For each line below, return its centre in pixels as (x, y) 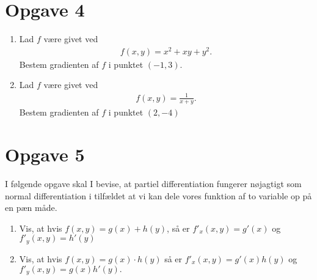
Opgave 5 (45, 154)
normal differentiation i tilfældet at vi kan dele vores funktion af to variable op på (158, 195)
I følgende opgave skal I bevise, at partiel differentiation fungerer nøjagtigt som (153, 184)
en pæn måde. (31, 208)
